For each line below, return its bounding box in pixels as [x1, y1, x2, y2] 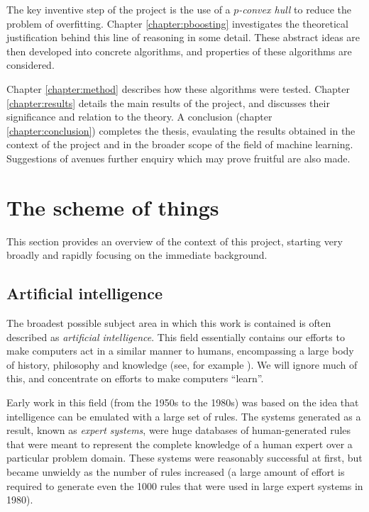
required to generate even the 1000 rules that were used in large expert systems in [6, 478, 363, 493]
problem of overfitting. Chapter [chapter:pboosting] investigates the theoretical [6, 16, 348, 30]
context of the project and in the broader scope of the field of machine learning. [6, 137, 353, 152]
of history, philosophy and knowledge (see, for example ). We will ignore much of [6, 357, 358, 372]
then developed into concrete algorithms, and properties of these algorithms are [6, 43, 352, 58]
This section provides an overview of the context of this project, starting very [6, 233, 343, 248]
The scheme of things [6, 192, 219, 221]
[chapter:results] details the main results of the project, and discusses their [6, 95, 330, 110]
